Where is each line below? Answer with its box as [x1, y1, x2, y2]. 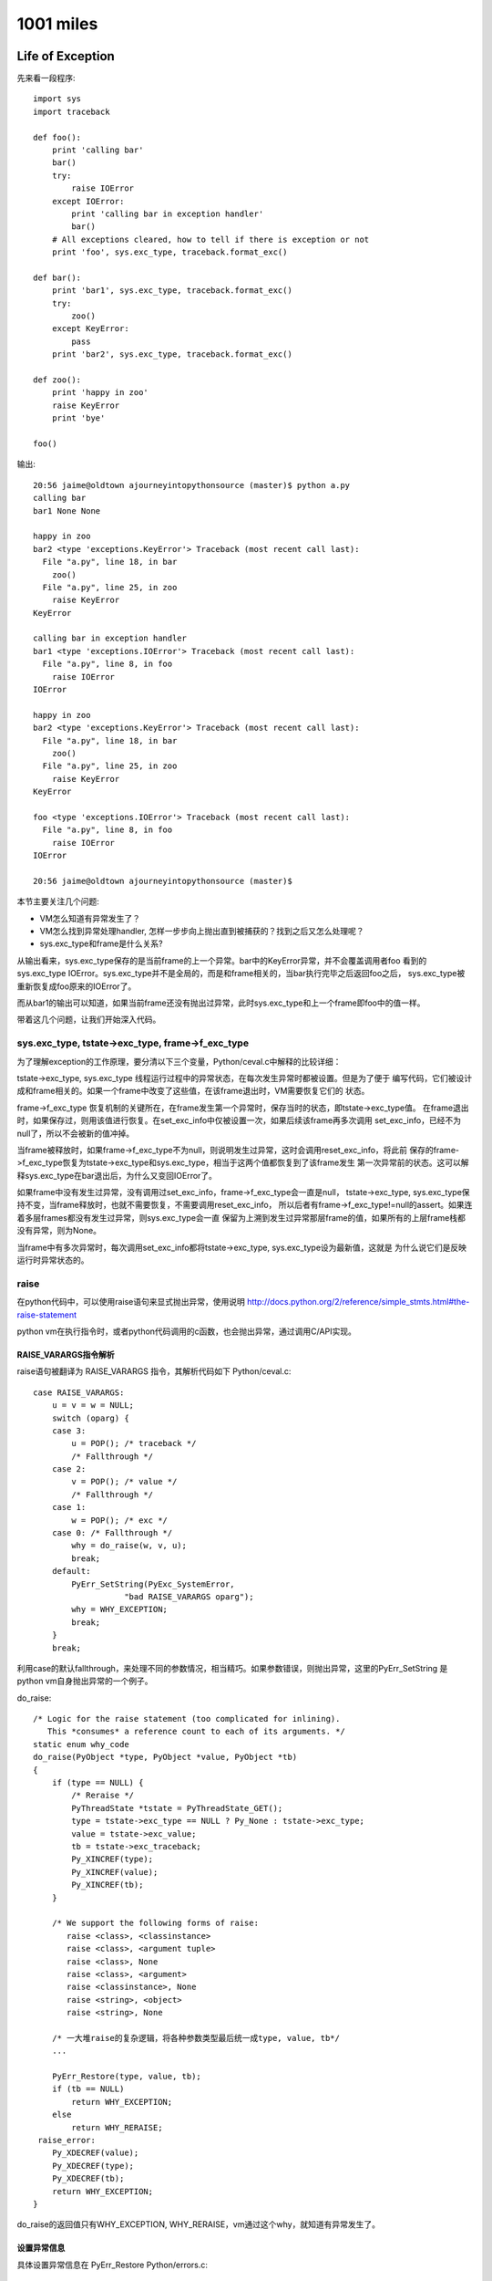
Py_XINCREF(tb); [71, 1880, 144, 1890]
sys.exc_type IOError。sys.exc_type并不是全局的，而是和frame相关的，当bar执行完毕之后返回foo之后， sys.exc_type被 [16, 968, 466, 979]
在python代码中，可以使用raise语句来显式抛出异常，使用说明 [16, 1297, 245, 1307]
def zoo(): [33, 375, 82, 385]
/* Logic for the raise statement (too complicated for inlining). [33, 1713, 341, 1724]
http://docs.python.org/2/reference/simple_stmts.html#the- [246, 1297, 470, 1307]
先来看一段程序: [16, 73, 77, 84]
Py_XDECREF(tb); [51, 2173, 125, 2184]
